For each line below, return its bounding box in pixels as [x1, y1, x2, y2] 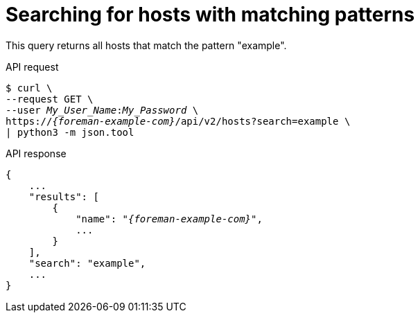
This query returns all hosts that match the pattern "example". [6, 39, 287, 51]
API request [6, 60, 59, 73]
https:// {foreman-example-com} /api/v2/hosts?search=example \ [6, 115, 351, 127]
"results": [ [28, 191, 99, 202]
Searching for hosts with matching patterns [6, 3, 415, 26]
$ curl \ [6, 82, 53, 94]
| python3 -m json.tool [6, 126, 134, 138]
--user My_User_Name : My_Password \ [6, 104, 199, 116]
